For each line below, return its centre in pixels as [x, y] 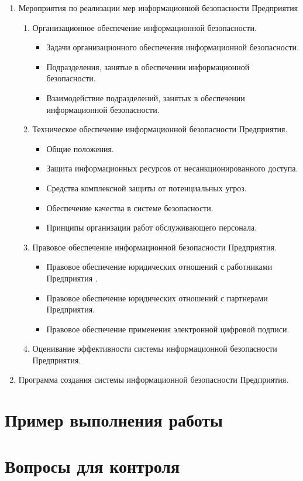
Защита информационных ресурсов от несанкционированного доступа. [172, 168]
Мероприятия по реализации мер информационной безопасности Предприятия [158, 8]
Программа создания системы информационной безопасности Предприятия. [154, 379]
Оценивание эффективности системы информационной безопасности [155, 348]
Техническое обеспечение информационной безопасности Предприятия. [160, 129]
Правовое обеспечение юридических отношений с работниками [159, 267]
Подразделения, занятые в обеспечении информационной [148, 66]
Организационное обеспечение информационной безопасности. [144, 27]
